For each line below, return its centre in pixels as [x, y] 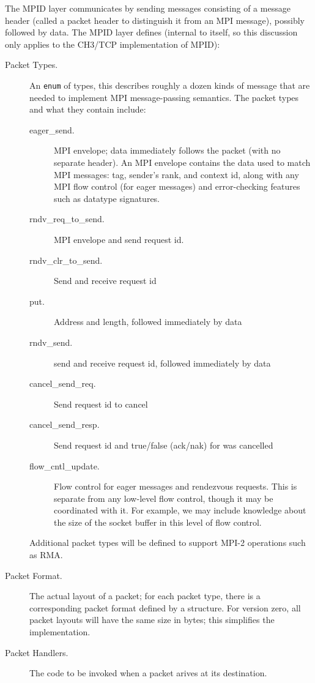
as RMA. [46, 555]
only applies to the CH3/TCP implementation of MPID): [113, 44]
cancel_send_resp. [65, 424]
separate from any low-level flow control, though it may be [164, 498]
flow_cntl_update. [65, 465]
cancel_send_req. [63, 383]
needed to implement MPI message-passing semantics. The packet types [164, 97]
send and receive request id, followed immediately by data [162, 363]
